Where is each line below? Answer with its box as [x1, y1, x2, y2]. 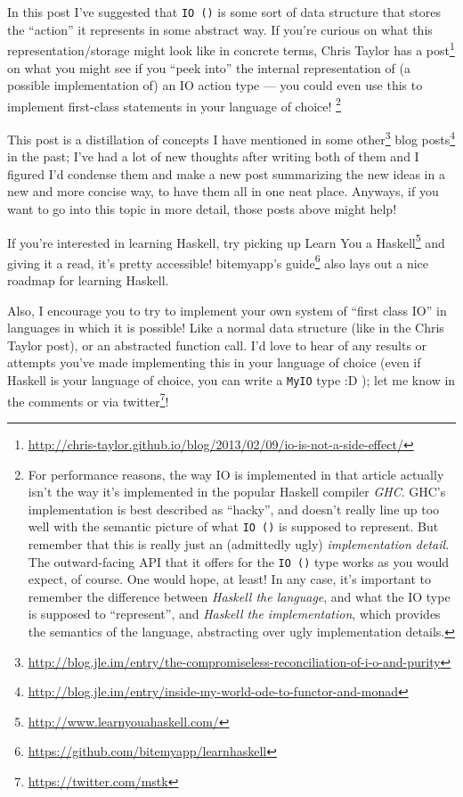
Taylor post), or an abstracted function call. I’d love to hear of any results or [7, 335, 427, 354]
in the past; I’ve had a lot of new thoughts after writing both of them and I [7, 147, 419, 166]
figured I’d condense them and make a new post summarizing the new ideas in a [7, 164, 445, 183]
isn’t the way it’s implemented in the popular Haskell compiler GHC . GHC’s [28, 482, 446, 501]
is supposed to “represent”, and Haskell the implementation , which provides [28, 604, 441, 623]
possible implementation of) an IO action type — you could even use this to [7, 76, 423, 94]
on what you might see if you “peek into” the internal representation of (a [7, 58, 410, 77]
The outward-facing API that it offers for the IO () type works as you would [28, 552, 450, 571]
